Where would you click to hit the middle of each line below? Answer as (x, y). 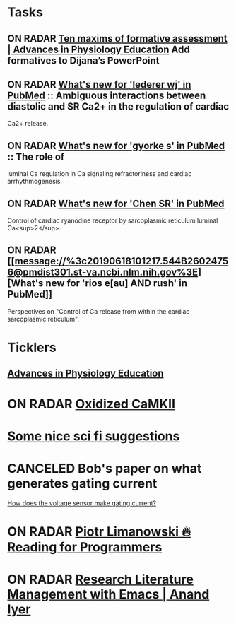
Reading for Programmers (85, 547)
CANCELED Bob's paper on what (105, 468)
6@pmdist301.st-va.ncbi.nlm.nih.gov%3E (103, 272)
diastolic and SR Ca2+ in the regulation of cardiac (118, 106)
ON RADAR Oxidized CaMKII (91, 404)
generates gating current (82, 483)
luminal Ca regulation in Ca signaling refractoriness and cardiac (100, 174)
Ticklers (32, 348)
